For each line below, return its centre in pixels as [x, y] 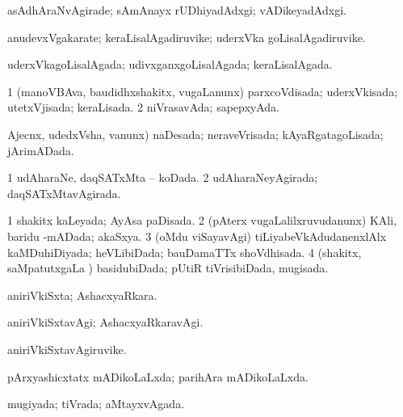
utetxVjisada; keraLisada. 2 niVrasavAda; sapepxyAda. [144, 107]
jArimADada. [41, 150]
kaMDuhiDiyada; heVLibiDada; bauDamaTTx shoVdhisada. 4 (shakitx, [185, 252]
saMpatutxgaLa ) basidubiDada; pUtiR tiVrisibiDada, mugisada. [168, 268]
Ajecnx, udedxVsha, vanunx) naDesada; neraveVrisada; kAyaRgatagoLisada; [195, 134]
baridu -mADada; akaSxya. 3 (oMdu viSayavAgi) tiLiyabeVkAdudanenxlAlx [197, 236]
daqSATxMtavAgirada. [64, 193]
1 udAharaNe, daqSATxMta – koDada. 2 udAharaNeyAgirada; [163, 177]
